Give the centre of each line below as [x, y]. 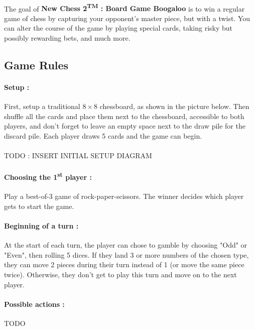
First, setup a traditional [42, 106]
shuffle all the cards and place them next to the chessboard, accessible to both [124, 116]
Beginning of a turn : [41, 226]
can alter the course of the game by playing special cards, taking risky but [118, 28]
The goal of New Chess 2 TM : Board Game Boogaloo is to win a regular [124, 8]
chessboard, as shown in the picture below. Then [174, 106]
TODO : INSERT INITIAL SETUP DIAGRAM [78, 155]
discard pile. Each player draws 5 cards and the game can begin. [103, 135]
